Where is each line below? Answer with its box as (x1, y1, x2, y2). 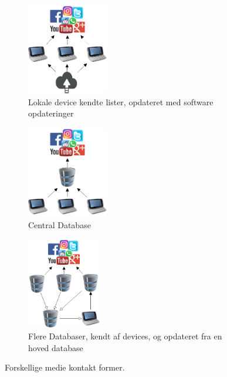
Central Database (28, 218, 91, 231)
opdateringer (28, 107, 74, 119)
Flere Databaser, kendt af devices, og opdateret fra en (28, 330, 222, 342)
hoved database (28, 341, 83, 353)
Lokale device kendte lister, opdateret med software (28, 95, 214, 108)
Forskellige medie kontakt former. (5, 361, 125, 373)
